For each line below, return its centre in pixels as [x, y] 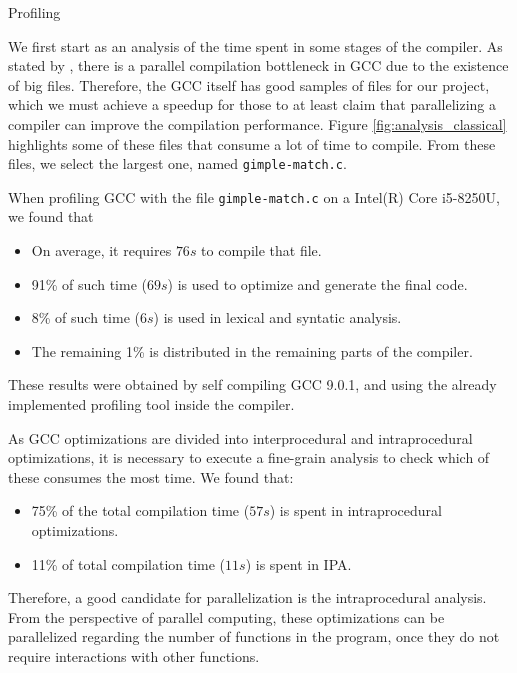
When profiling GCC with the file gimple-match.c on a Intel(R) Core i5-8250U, [254, 196]
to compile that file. [261, 250]
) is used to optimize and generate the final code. [317, 283]
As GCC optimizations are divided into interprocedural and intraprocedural [240, 437]
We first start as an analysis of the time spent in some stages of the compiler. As [255, 45]
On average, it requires [101, 250]
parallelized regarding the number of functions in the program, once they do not [254, 636]
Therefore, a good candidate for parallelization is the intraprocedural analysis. [247, 597]
